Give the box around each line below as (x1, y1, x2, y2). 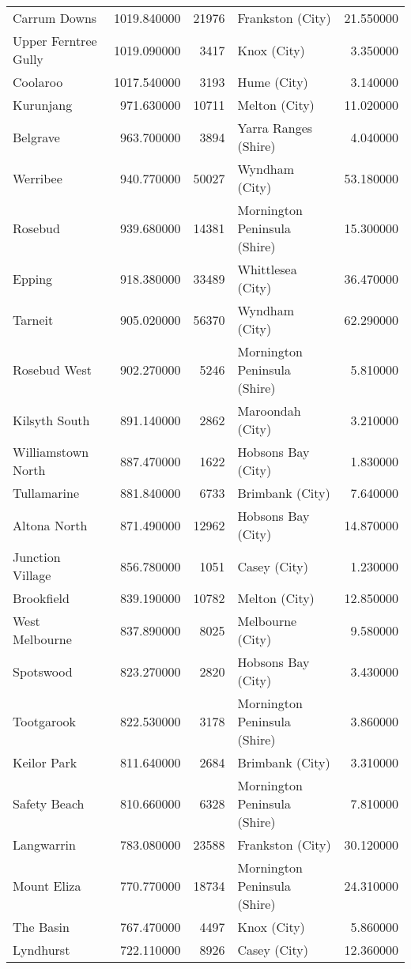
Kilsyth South (13, 410, 90, 429)
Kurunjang (13, 96, 73, 114)
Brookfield (13, 589, 70, 607)
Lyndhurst (13, 941, 70, 959)
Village (13, 566, 51, 584)
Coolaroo (13, 73, 63, 91)
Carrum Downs (13, 9, 97, 27)
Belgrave (13, 127, 60, 146)
